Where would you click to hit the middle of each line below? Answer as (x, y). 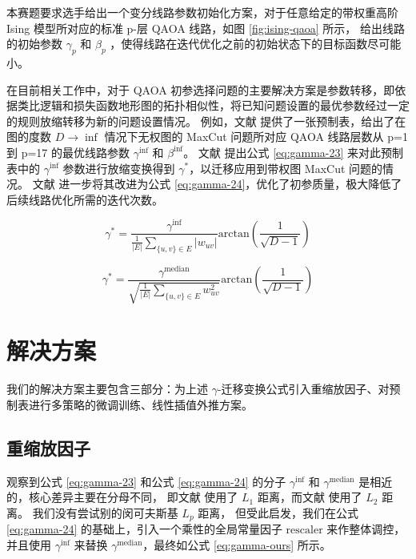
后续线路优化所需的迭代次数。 (85, 199)
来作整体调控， (366, 529)
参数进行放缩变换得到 (119, 168)
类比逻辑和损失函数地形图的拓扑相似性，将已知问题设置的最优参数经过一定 (213, 105)
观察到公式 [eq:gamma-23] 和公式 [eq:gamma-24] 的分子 (146, 481)
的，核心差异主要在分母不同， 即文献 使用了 (122, 497)
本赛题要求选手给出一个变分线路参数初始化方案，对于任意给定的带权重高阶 (202, 12)
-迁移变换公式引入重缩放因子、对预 (309, 389)
